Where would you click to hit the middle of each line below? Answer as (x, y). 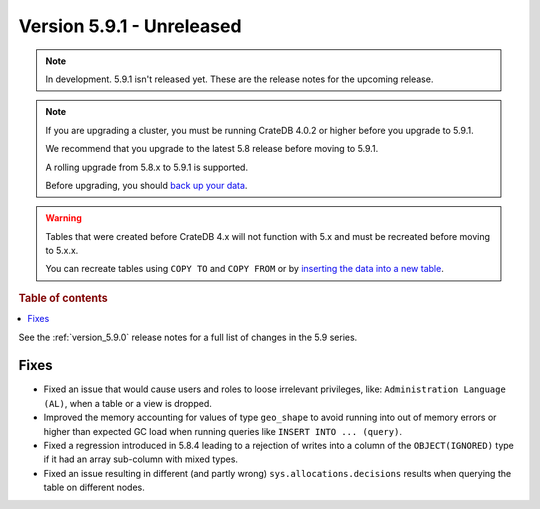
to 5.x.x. (62, 251)
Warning (63, 218)
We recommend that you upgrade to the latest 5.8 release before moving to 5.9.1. (212, 149)
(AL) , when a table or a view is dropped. (127, 403)
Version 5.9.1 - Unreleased (130, 26)
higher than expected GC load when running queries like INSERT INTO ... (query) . (222, 431)
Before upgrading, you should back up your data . (146, 185)
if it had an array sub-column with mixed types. (141, 459)
